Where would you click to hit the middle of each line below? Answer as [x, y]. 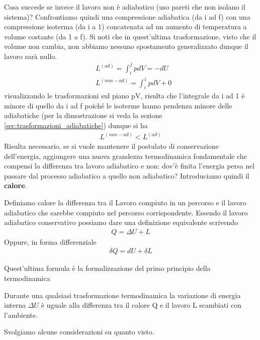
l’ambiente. [21, 315]
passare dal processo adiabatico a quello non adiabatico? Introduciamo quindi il [127, 175]
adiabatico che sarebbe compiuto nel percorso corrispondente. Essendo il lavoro [126, 212]
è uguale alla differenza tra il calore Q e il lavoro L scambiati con [141, 305]
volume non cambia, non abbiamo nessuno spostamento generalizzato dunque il [126, 46]
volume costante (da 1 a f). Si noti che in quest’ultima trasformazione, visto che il [130, 36]
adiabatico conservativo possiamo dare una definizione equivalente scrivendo [121, 222]
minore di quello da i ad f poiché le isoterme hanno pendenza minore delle [118, 105]
